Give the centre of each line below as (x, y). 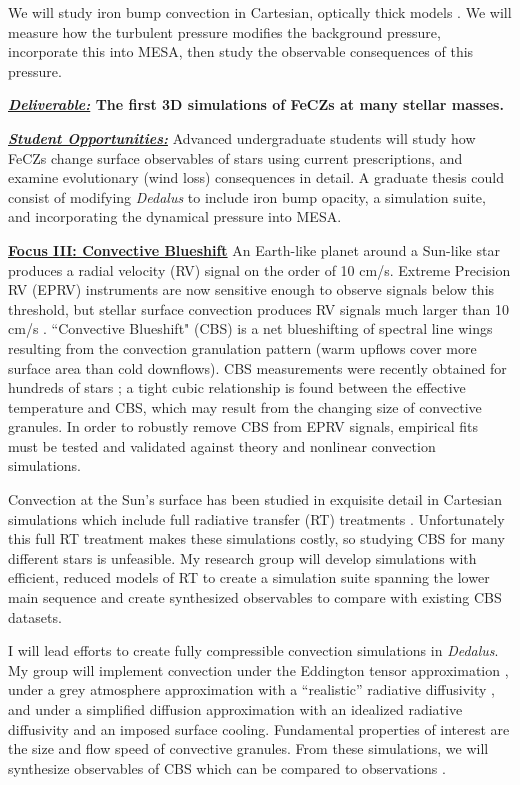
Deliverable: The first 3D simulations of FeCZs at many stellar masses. (256, 104)
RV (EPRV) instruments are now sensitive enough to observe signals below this (251, 289)
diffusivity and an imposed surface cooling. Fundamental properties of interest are (259, 728)
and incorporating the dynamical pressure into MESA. (175, 216)
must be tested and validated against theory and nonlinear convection (222, 445)
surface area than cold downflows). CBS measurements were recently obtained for (257, 367)
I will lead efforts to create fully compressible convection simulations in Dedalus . (253, 650)
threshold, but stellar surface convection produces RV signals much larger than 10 (259, 308)
